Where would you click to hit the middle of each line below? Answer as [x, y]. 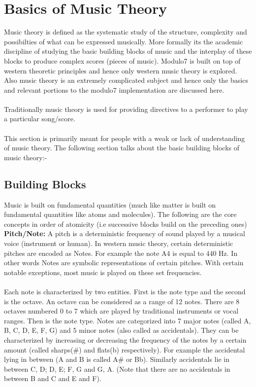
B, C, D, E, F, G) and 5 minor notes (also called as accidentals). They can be [121, 330]
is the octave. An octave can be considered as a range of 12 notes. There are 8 [122, 301]
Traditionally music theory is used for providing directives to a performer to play [126, 109]
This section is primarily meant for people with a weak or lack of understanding [125, 138]
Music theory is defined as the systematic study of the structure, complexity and [126, 32]
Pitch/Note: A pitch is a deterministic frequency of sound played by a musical [125, 233]
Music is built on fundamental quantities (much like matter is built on [110, 204]
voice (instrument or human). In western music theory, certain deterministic [119, 243]
